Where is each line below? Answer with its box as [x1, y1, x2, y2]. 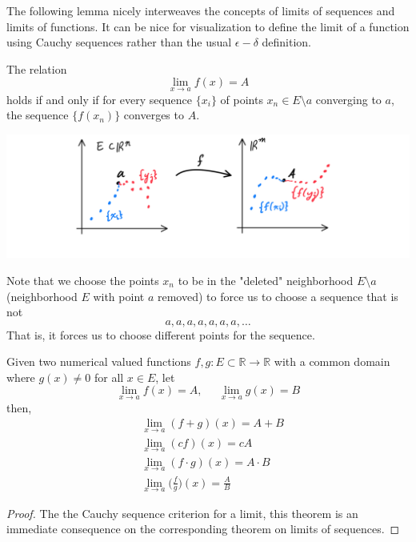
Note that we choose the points [6, 271, 159, 288]
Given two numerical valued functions [6, 353, 191, 370]
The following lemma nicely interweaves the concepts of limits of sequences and [6, 2, 395, 18]
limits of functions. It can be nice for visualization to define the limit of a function [6, 18, 410, 34]
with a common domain [274, 353, 390, 370]
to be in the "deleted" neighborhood [178, 271, 354, 288]
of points [220, 90, 263, 107]
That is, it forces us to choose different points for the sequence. [6, 326, 315, 343]
